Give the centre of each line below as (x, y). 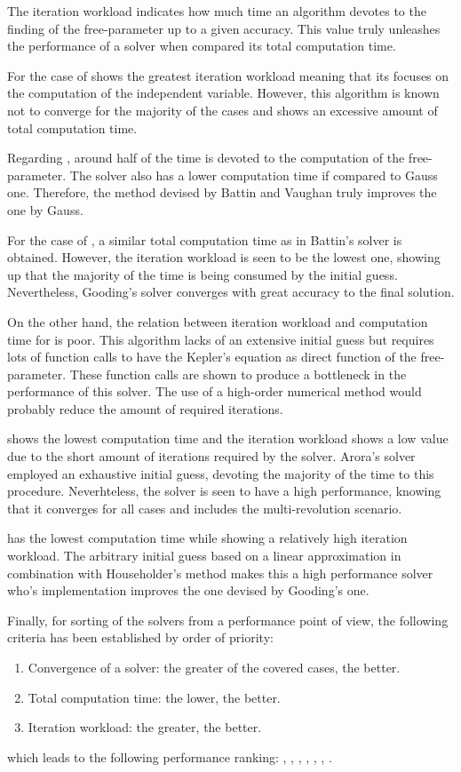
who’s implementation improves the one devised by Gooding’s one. (188, 590)
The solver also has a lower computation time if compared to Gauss (254, 175)
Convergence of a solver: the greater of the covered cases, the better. (214, 667)
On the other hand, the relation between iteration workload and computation (218, 321)
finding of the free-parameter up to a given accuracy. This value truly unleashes (224, 28)
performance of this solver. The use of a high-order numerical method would (215, 391)
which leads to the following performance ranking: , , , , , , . (170, 756)
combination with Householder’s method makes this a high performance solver (220, 573)
